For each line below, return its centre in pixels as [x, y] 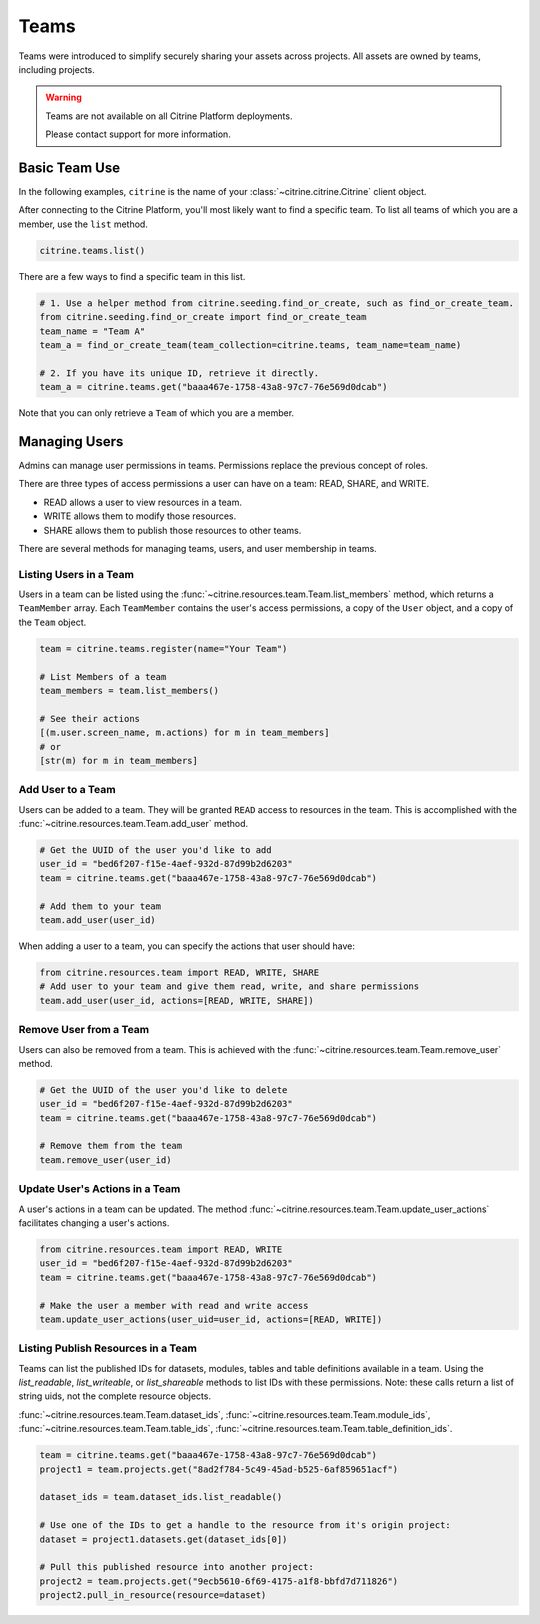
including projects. [56, 69]
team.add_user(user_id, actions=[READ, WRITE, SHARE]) [176, 1000]
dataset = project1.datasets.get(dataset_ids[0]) [163, 1539]
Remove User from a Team [84, 1030]
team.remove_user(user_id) [105, 1159]
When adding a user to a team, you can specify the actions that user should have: [186, 946]
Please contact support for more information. [138, 134]
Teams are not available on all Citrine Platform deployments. [169, 116]
